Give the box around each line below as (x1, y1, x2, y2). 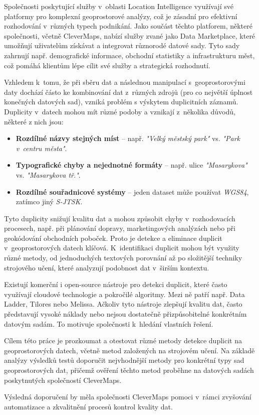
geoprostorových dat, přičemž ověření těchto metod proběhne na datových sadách (4, 365, 254, 375)
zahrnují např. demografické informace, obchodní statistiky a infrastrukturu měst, (4, 50, 255, 60)
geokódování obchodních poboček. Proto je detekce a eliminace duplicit (4, 232, 222, 243)
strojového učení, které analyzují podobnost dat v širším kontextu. (4, 262, 209, 272)
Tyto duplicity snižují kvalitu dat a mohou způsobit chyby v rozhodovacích (4, 213, 235, 223)
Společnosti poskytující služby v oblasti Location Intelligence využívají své (4, 1, 233, 11)
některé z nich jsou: (4, 116, 64, 126)
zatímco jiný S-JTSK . (16, 196, 83, 207)
